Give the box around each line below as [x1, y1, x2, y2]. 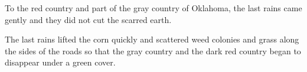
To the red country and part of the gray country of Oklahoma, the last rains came [5, 2, 302, 14]
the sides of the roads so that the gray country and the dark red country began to [5, 44, 301, 57]
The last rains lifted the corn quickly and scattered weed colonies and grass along [5, 33, 299, 45]
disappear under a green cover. [5, 56, 116, 68]
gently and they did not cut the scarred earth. [5, 13, 172, 25]
